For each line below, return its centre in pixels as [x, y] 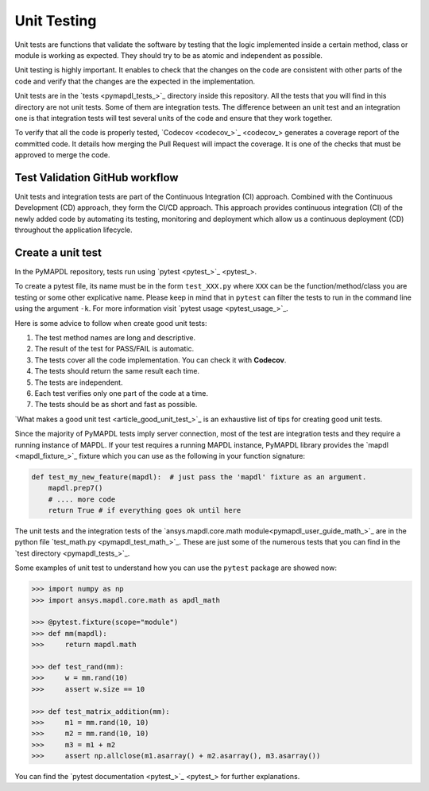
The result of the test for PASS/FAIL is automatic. [114, 349]
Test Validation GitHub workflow [97, 178]
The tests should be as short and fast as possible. [116, 405]
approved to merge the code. [62, 155]
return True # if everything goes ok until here [145, 510]
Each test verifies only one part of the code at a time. [122, 393]
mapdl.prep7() [75, 488]
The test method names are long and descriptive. [115, 337]
